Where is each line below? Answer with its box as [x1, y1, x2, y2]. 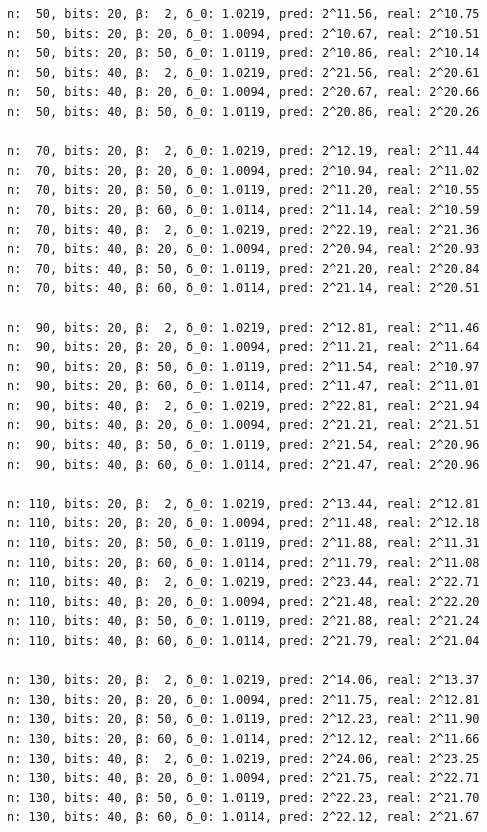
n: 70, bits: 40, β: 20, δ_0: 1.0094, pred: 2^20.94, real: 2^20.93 [7, 242, 480, 257]
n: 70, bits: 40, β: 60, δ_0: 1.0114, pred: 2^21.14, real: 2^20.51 [7, 281, 480, 296]
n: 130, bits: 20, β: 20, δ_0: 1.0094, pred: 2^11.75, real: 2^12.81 [7, 692, 480, 707]
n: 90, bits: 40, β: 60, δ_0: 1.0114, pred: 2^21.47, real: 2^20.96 [7, 457, 480, 472]
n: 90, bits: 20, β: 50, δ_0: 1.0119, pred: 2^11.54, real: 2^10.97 [7, 359, 480, 374]
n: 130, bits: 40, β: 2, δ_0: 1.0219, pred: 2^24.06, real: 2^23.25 [7, 751, 480, 766]
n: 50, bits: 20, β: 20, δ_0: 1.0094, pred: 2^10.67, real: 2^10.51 [7, 26, 480, 41]
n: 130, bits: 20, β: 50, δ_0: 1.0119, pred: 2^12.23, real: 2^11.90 [7, 712, 480, 727]
